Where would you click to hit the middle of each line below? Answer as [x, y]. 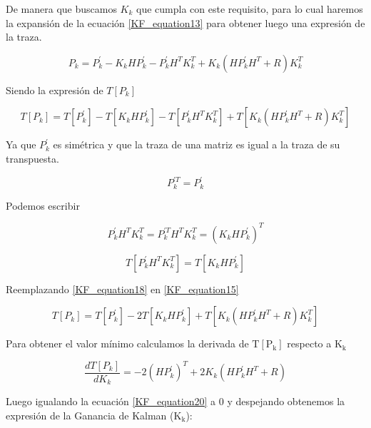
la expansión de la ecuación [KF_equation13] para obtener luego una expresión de [185, 22]
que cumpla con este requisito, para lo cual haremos [250, 9]
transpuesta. [32, 158]
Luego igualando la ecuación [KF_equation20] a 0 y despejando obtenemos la [176, 401]
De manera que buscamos [61, 9]
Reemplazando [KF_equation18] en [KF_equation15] [122, 289]
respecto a [309, 343]
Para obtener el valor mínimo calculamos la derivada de [127, 343]
